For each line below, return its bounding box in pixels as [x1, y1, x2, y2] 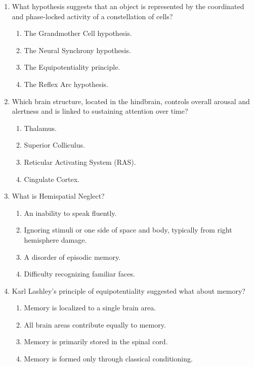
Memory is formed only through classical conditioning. [24, 353, 193, 364]
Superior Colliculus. [24, 140, 85, 150]
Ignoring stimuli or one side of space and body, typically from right [24, 224, 232, 235]
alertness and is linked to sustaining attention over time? [12, 106, 188, 116]
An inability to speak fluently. [24, 207, 117, 218]
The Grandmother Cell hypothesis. [24, 28, 132, 38]
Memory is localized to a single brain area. [24, 302, 156, 313]
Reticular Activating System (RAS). [24, 156, 136, 167]
